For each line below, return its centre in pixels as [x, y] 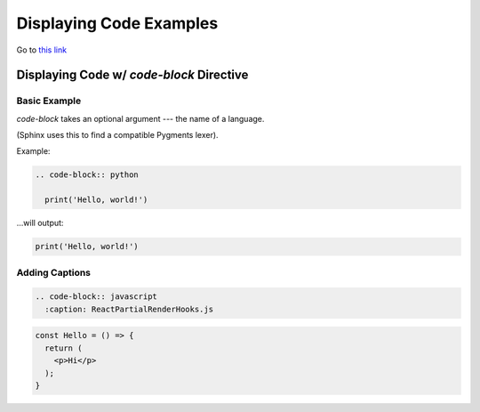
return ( [64, 348]
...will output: [40, 223]
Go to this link [41, 50]
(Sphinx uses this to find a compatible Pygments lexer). [117, 135]
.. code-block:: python [87, 175]
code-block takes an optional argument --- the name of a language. [140, 118]
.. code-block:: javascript [96, 297]
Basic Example [49, 101]
